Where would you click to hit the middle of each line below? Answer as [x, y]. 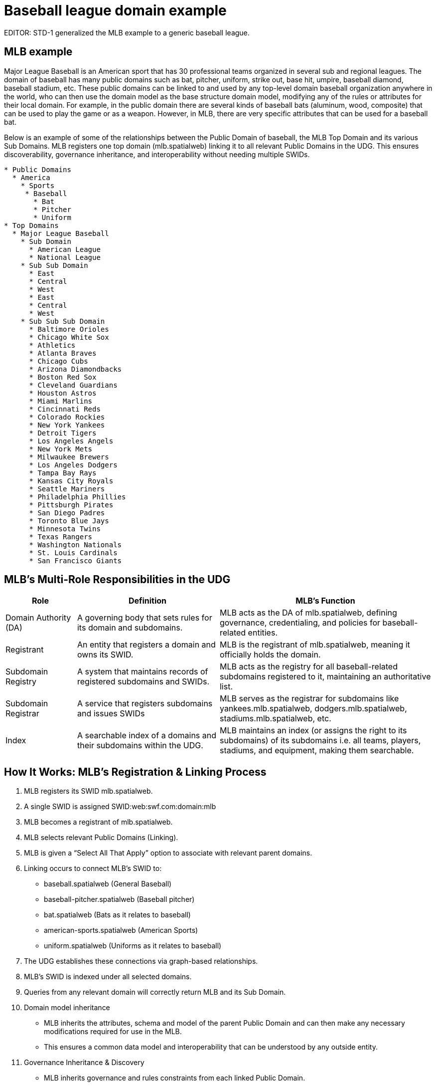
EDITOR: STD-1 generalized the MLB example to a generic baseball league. [127, 32]
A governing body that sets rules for [145, 618]
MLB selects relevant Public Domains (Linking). [101, 838]
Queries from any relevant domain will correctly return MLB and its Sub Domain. [155, 992]
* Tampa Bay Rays [63, 473]
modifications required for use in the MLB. [113, 1032]
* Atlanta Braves [63, 353]
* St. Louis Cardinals [73, 552]
